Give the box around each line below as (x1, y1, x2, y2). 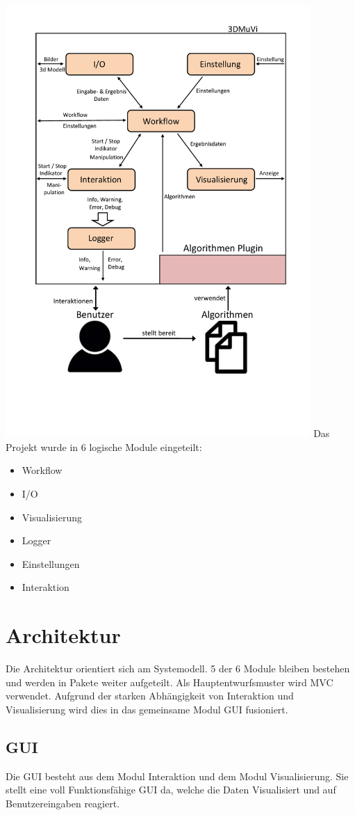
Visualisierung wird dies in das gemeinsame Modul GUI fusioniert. (6, 702, 288, 716)
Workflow (22, 463, 63, 477)
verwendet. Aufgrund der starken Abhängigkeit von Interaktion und (6, 688, 294, 703)
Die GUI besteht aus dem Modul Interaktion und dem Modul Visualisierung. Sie (6, 768, 349, 783)
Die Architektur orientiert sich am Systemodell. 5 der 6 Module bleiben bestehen (6, 661, 350, 676)
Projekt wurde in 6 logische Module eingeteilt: (6, 439, 202, 454)
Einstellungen (22, 556, 80, 571)
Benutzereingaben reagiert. (6, 796, 120, 810)
